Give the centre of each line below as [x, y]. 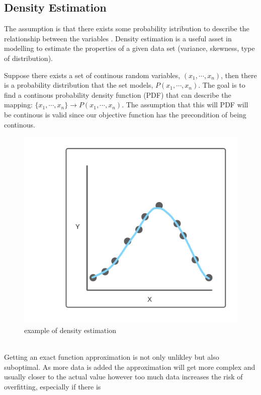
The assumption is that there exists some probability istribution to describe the [127, 28]
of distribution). [28, 58]
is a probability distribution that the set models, [79, 85]
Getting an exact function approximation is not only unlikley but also [112, 357]
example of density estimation [70, 330]
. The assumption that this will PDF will [185, 105]
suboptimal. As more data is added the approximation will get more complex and [130, 367]
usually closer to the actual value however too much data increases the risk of [123, 377]
